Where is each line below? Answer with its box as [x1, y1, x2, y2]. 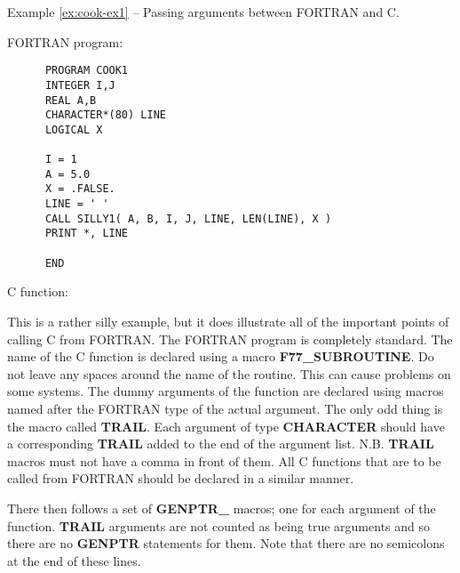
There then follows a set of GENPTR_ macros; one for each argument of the [7, 498, 436, 517]
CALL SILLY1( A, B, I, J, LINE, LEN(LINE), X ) [44, 212, 332, 225]
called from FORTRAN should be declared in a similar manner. [7, 469, 354, 488]
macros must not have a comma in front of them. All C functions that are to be [7, 451, 441, 470]
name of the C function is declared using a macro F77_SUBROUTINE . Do [7, 347, 434, 366]
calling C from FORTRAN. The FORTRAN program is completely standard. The [7, 329, 453, 348]
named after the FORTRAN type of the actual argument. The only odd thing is [7, 399, 443, 417]
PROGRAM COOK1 [44, 64, 129, 77]
